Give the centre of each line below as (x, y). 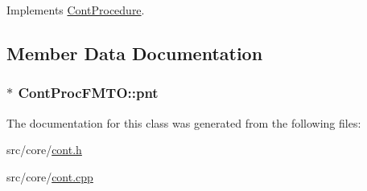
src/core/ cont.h (44, 150)
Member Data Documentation (135, 53)
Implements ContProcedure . (76, 10)
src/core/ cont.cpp (50, 176)
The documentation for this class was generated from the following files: (184, 122)
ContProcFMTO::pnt (88, 93)
